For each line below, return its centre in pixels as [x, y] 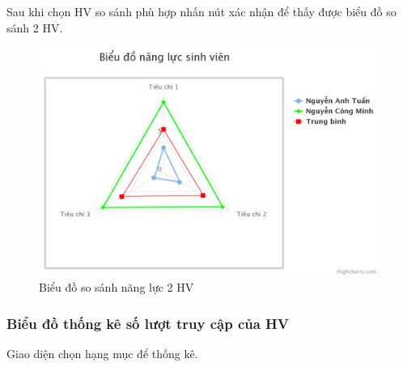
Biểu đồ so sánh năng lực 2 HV [117, 287]
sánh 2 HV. [35, 27]
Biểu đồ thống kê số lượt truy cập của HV [148, 323]
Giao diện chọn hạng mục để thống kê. [102, 353]
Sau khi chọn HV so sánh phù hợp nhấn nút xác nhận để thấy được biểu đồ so [201, 11]
